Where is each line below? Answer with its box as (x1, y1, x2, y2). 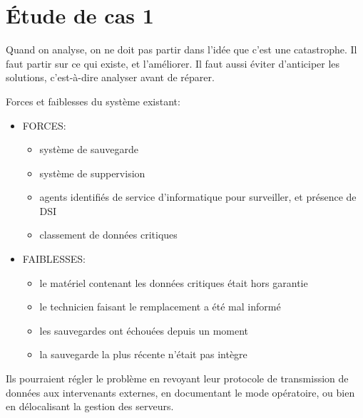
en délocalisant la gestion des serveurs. (6, 399, 174, 414)
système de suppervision (39, 165, 145, 180)
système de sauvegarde (39, 142, 138, 157)
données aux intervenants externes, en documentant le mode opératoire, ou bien (6, 385, 355, 399)
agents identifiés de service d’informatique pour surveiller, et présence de (39, 189, 357, 204)
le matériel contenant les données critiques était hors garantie (39, 275, 308, 290)
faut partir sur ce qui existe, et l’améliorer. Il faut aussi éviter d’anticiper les (6, 56, 340, 70)
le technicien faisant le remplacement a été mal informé (39, 299, 281, 314)
